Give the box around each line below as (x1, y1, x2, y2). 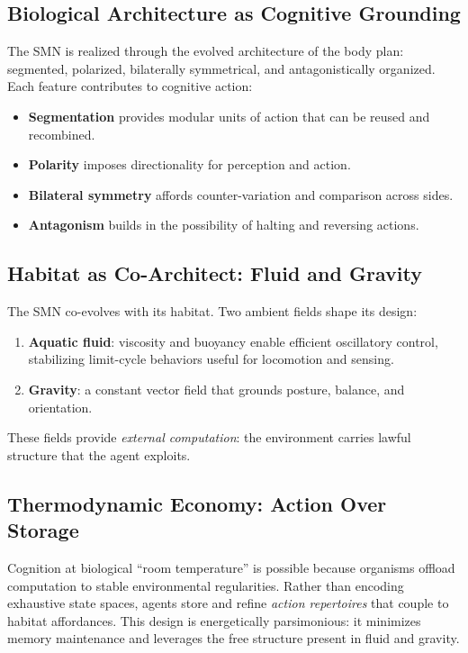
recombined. (28, 124, 95, 143)
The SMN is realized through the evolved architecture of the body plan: (7, 41, 404, 60)
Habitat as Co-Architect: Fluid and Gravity (7, 259, 422, 287)
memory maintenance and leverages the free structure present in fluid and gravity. (7, 629, 460, 648)
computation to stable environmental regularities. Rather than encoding (7, 576, 404, 594)
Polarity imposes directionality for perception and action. (28, 155, 351, 174)
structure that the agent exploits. (7, 445, 191, 464)
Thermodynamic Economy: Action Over (7, 489, 387, 517)
